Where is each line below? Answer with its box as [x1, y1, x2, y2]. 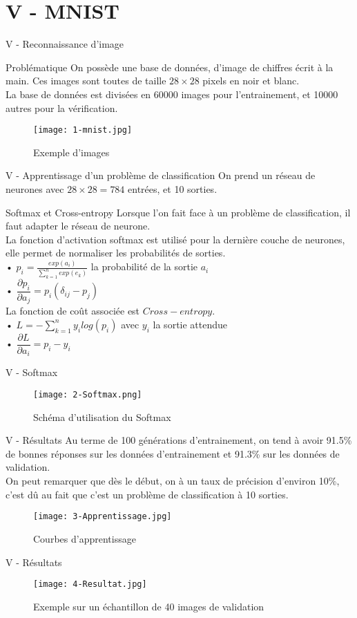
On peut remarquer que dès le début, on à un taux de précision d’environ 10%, [6, 474, 340, 488]
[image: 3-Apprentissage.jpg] [33, 512, 172, 522]
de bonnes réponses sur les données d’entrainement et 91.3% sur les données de [6, 446, 340, 460]
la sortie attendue [153, 317, 228, 331]
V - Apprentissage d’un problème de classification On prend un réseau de [6, 168, 316, 182]
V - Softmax [6, 365, 58, 380]
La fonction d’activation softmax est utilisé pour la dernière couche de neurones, [6, 232, 345, 246]
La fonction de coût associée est [6, 303, 140, 318]
